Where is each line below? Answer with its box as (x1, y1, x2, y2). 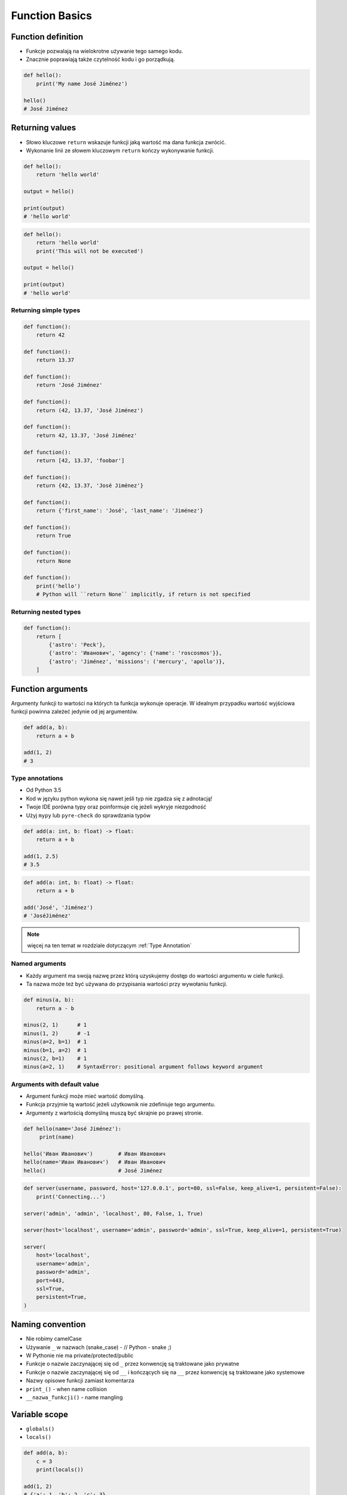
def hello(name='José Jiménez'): (23, 1125, 122, 1132)
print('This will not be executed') (36, 248, 143, 254)
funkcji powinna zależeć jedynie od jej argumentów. (11, 708, 139, 715)
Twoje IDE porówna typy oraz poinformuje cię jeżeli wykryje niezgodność (26, 803, 207, 810)
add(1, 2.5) (23, 853, 59, 859)
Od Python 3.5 (26, 786, 62, 794)
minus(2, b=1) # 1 (23, 1055, 87, 1061)
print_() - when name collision (26, 1385, 108, 1393)
